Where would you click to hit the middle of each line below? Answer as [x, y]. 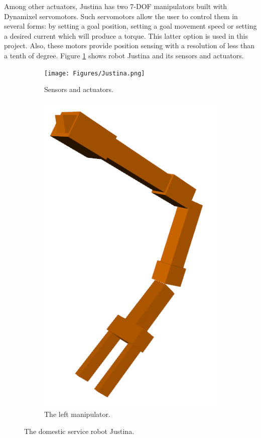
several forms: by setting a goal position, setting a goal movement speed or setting [130, 26]
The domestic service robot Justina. [79, 431]
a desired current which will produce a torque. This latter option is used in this [126, 35]
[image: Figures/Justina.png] [95, 73]
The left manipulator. [77, 414]
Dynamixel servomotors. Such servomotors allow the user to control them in [121, 16]
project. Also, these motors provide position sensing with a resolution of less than [129, 46]
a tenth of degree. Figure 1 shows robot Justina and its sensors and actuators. [124, 55]
